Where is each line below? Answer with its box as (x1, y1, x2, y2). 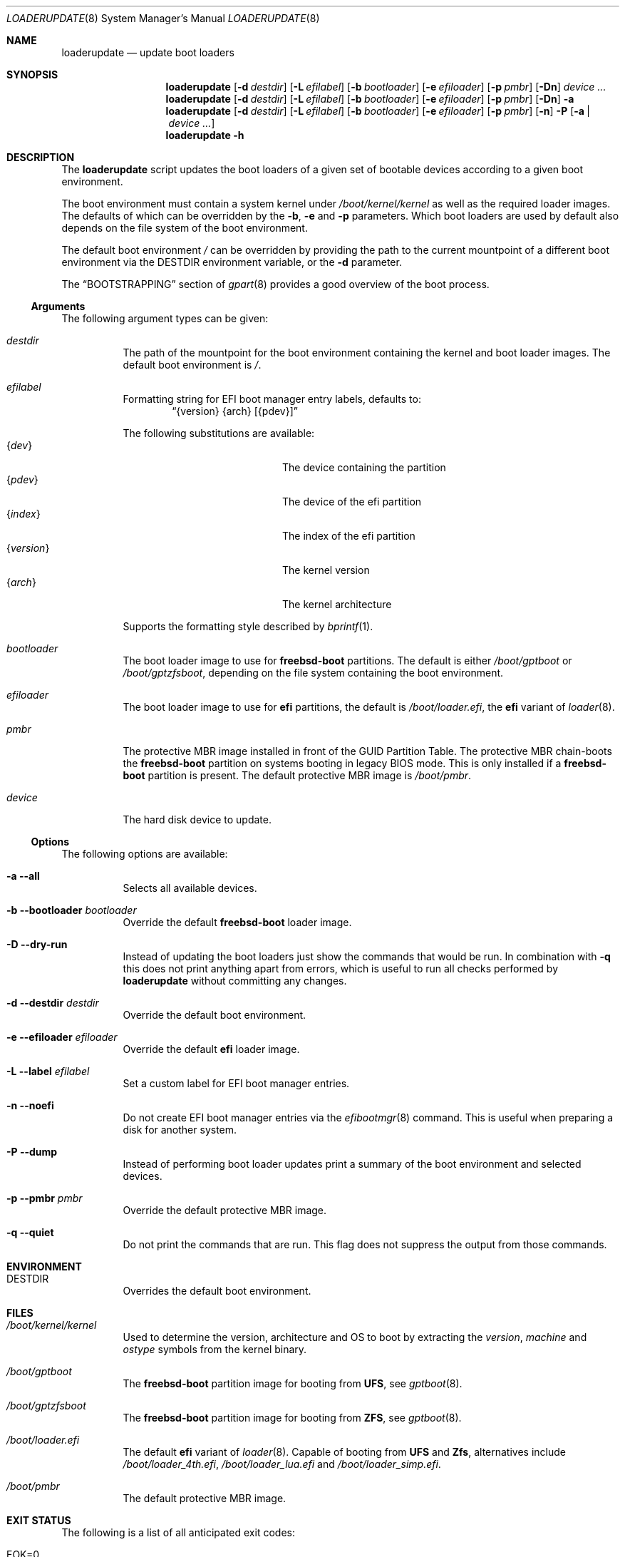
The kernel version (282, 564, 370, 576)
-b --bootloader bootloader (6, 904, 137, 916)
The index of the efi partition (282, 530, 415, 542)
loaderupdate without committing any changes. (123, 975, 347, 987)
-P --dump (6, 1146, 58, 1158)
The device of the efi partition (282, 495, 422, 508)
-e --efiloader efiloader (6, 1031, 118, 1043)
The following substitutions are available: (123, 427, 315, 439)
